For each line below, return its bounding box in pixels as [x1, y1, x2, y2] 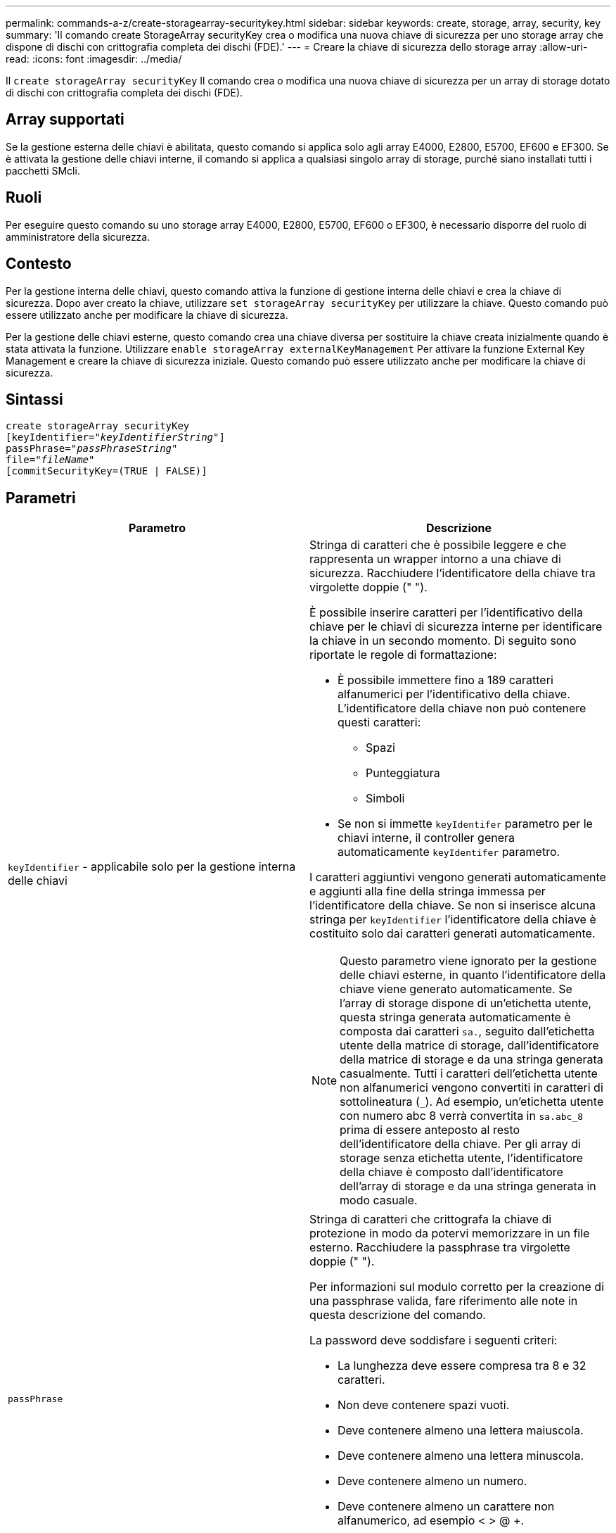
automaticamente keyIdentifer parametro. [338, 845, 560, 859]
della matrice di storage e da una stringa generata [340, 1052, 603, 1067]
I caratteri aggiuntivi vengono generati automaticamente [309, 870, 606, 885]
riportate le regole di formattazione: [309, 648, 497, 662]
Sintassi [6, 390, 63, 408]
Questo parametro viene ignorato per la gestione [340, 954, 597, 969]
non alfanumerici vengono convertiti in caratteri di [340, 1080, 603, 1095]
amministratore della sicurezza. [6, 230, 150, 243]
